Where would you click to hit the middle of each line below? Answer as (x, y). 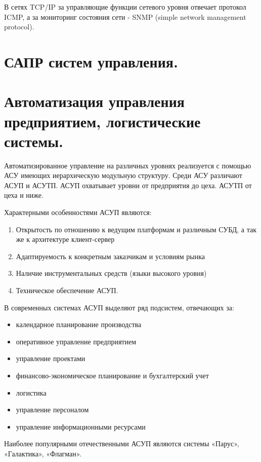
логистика (31, 392)
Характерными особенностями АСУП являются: (78, 212)
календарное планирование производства (79, 324)
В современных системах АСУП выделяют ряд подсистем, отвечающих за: (119, 307)
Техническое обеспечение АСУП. (67, 290)
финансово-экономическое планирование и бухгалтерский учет (112, 375)
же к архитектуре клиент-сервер (65, 239)
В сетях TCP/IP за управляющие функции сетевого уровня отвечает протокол (125, 7)
